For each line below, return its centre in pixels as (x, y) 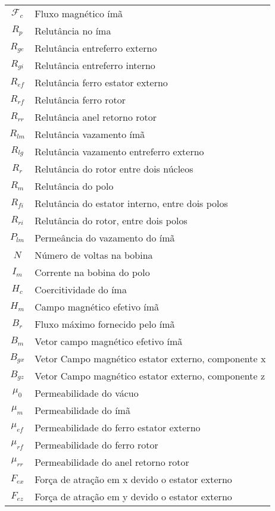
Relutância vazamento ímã (90, 134)
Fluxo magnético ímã (79, 13)
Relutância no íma (73, 31)
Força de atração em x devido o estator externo (133, 479)
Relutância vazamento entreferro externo (119, 151)
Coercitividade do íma (81, 289)
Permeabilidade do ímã (82, 410)
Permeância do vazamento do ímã (105, 238)
